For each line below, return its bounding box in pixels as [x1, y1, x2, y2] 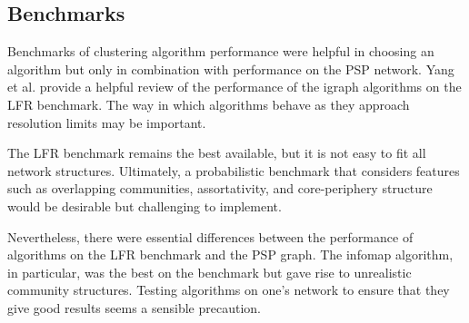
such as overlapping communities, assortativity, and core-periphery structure [7, 179, 433, 198]
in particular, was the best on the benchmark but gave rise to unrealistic [7, 262, 412, 281]
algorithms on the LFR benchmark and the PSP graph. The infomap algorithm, [7, 245, 454, 264]
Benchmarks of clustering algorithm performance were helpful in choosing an [7, 42, 434, 61]
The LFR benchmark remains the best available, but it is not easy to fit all [7, 143, 426, 162]
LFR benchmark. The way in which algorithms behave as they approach [7, 94, 410, 113]
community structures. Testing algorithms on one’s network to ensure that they [7, 280, 450, 299]
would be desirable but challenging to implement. [7, 196, 282, 215]
